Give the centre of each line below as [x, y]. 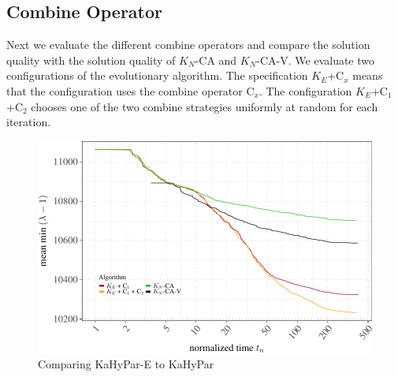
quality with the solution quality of [91, 60]
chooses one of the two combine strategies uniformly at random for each [205, 106]
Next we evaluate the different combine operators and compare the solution [188, 45]
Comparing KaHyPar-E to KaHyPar [126, 364]
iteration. [29, 122]
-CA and [216, 60]
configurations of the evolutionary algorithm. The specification [157, 75]
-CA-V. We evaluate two [316, 60]
